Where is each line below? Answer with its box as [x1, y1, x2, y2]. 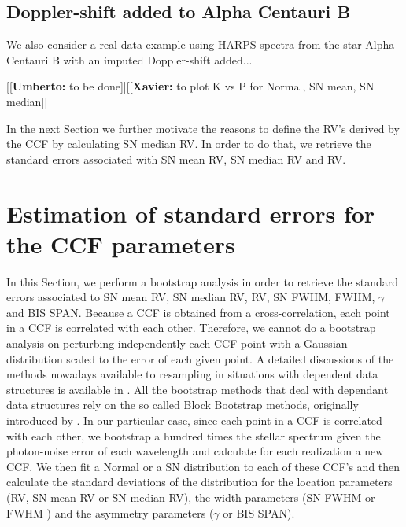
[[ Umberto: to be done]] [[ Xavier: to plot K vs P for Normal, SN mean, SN [6, 78, 375, 94]
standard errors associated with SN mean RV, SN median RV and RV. [6, 150, 346, 167]
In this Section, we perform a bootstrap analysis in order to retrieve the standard [6, 273, 399, 289]
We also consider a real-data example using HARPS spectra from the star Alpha [6, 36, 395, 53]
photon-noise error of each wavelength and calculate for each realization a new [6, 443, 384, 459]
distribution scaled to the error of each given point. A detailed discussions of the [6, 350, 394, 367]
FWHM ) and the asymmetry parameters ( [6, 504, 214, 521]
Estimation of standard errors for [6, 197, 375, 229]
